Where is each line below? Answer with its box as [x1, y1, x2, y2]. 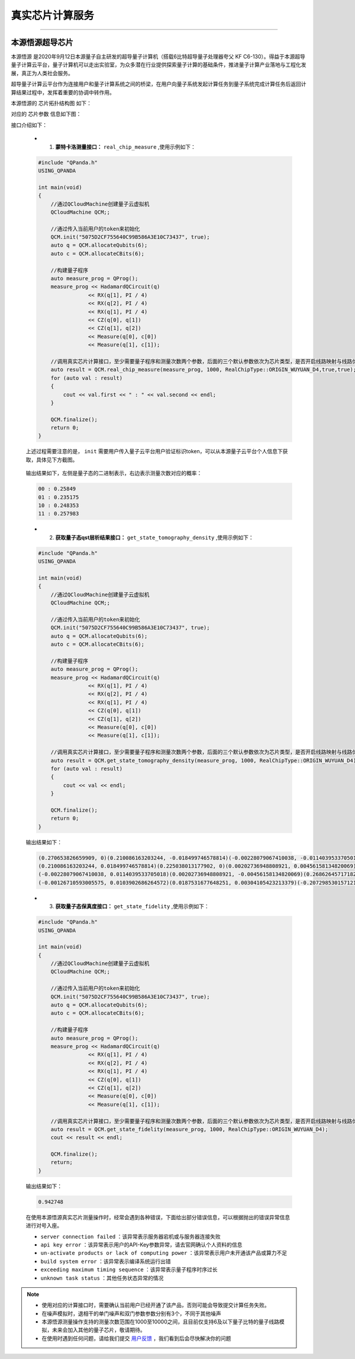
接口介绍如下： [11, 121, 47, 129]
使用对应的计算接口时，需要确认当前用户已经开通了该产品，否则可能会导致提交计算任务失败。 [41, 1302, 270, 1309]
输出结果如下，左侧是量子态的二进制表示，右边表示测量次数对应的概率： [25, 470, 202, 477]
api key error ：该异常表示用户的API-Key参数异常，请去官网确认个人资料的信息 [40, 1241, 243, 1248]
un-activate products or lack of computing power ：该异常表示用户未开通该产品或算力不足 [40, 1249, 288, 1257]
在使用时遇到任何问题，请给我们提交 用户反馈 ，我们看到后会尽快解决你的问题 [41, 1335, 231, 1342]
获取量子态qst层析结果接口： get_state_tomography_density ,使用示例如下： [55, 534, 254, 541]
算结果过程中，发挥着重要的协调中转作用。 [11, 89, 115, 96]
